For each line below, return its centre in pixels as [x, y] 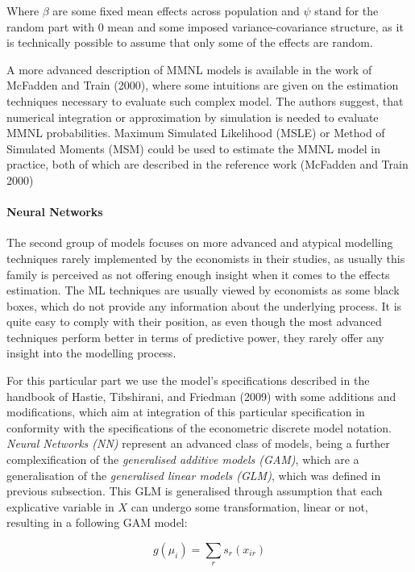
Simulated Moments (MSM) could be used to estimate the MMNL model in [193, 148]
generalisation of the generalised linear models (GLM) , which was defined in [194, 475]
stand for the [347, 10]
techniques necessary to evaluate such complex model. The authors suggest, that [205, 100]
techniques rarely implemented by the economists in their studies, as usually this [206, 258]
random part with [50, 26]
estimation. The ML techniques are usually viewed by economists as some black [203, 290]
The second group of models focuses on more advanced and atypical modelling [200, 242]
